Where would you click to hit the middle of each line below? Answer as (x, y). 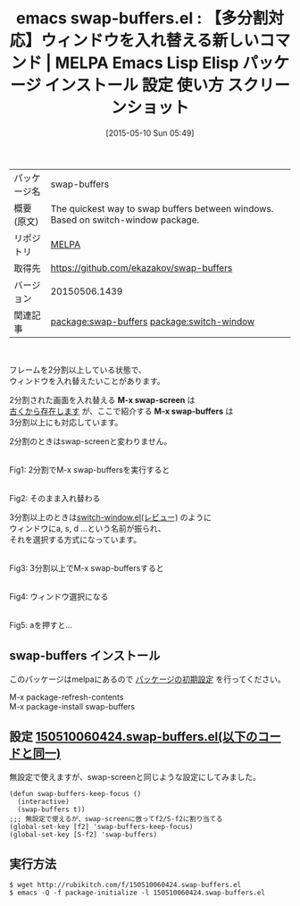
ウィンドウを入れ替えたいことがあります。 (87, 381)
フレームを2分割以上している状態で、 (78, 369)
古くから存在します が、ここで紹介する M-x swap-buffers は (121, 411)
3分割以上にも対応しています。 (66, 422)
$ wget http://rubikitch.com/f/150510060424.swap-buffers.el (125, 885)
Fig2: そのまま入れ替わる (55, 498)
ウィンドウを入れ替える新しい (150, 41)
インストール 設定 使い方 (134, 85)
